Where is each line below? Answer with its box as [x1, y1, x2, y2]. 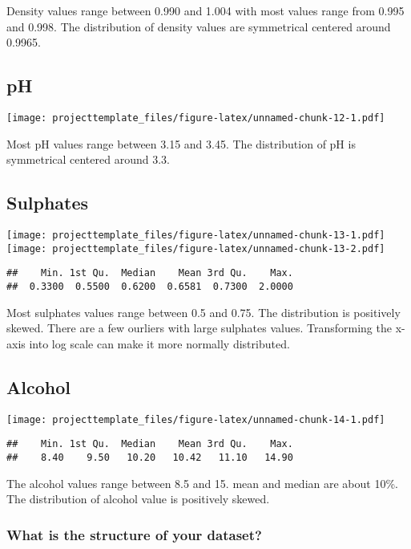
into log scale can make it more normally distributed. [29, 335, 290, 352]
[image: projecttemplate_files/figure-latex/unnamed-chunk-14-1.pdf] [6, 413, 385, 425]
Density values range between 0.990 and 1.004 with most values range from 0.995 [6, 2, 405, 18]
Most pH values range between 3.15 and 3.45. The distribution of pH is [6, 135, 356, 152]
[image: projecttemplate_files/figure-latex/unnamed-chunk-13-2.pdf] [6, 242, 385, 254]
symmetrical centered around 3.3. [6, 151, 170, 168]
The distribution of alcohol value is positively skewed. [6, 490, 270, 507]
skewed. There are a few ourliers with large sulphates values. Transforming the [6, 319, 392, 336]
